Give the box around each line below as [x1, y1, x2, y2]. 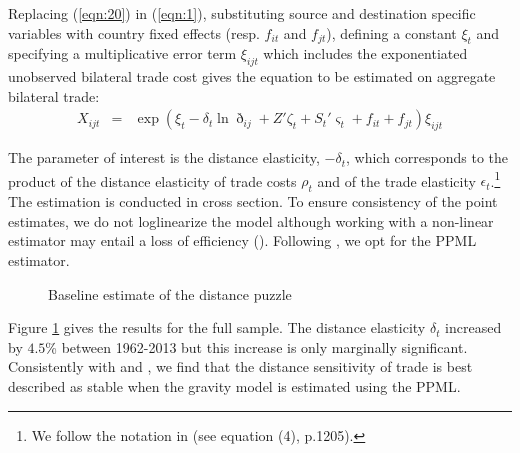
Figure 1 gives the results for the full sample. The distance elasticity [8, 317, 426, 338]
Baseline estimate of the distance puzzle [48, 283, 292, 304]
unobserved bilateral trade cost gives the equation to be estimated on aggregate [8, 66, 496, 87]
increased [445, 317, 502, 338]
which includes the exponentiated [263, 43, 468, 64]
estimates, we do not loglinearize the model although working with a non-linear [8, 210, 494, 231]
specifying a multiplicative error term [8, 43, 237, 64]
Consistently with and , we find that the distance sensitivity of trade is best [8, 356, 473, 377]
